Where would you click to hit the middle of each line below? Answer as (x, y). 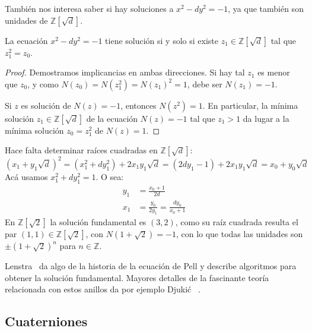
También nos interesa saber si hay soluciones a (89, 8)
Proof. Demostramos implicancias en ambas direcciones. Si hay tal (125, 72)
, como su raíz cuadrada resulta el (237, 222)
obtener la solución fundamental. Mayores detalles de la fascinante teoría (137, 277)
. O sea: (110, 176)
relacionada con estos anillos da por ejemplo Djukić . (103, 289)
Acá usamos (26, 176)
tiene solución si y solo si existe (162, 40)
